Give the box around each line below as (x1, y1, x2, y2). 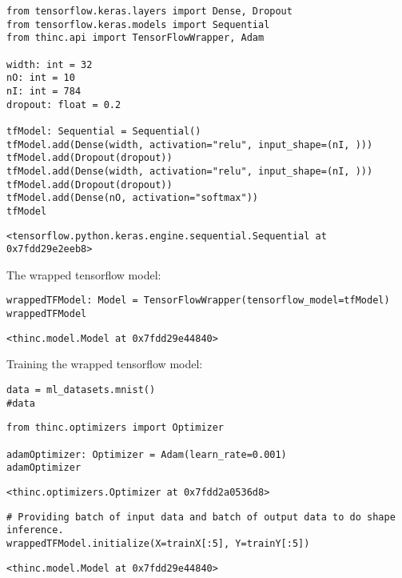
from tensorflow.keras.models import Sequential (6, 18, 270, 30)
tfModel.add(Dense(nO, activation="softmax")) (6, 192, 258, 204)
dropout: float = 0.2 (6, 98, 121, 110)
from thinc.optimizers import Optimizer (6, 422, 225, 434)
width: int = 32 (6, 58, 93, 70)
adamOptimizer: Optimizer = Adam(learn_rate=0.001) (6, 448, 287, 460)
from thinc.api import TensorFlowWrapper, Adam (6, 32, 265, 44)
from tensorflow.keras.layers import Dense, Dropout (6, 6, 293, 17)
